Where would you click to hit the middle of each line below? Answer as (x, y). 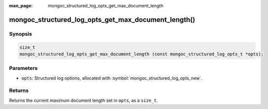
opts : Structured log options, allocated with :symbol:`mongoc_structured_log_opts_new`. (112, 78)
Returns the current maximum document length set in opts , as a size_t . (84, 100)
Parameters (23, 68)
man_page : (21, 6)
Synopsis (20, 34)
